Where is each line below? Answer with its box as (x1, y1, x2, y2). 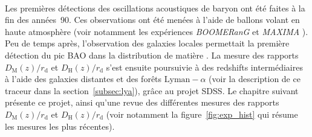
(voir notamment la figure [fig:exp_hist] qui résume (106, 107, 298, 120)
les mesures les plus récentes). (5, 119, 115, 132)
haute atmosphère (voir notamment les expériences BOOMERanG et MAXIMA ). (5, 25, 308, 37)
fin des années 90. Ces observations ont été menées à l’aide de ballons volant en (5, 13, 300, 26)
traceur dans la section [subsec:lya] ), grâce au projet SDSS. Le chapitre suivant (5, 84, 299, 97)
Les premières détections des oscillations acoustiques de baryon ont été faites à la (5, 1, 305, 14)
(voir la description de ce (209, 72, 301, 85)
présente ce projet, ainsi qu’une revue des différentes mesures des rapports (5, 96, 279, 109)
